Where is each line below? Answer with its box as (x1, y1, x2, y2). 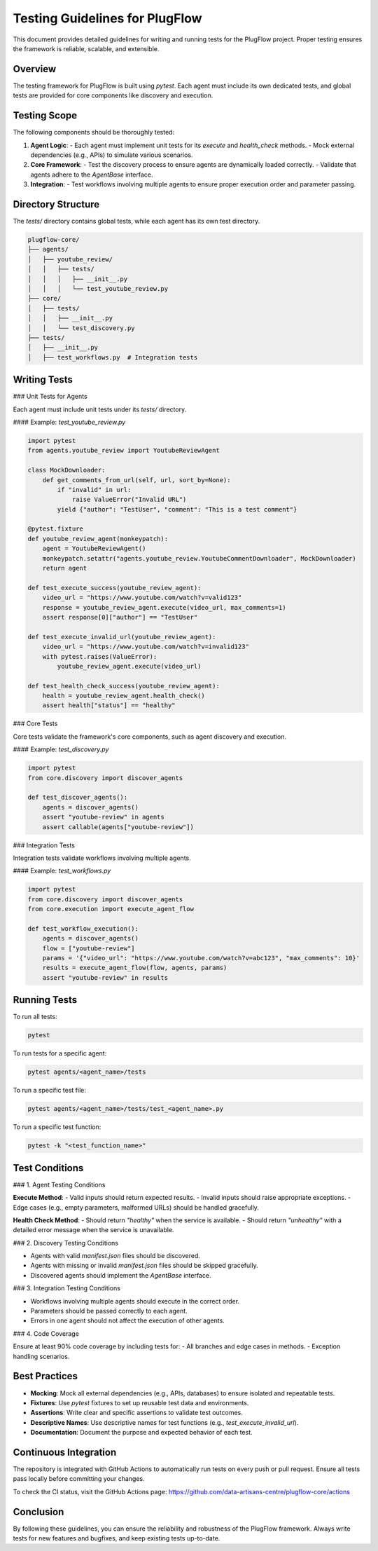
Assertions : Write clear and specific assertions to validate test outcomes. (30, 1409, 243, 1417)
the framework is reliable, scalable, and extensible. (13, 44, 160, 53)
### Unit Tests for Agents (13, 392, 87, 401)
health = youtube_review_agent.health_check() (42, 692, 206, 700)
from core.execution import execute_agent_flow (27, 905, 194, 913)
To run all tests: (13, 1013, 57, 1021)
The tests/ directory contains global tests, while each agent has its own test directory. (13, 217, 260, 225)
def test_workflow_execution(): (27, 924, 139, 932)
